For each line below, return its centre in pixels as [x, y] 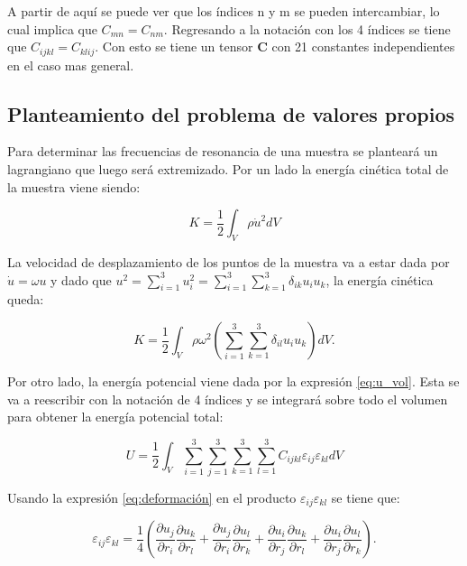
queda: [26, 299]
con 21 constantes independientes [363, 46]
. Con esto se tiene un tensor [174, 46]
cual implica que [52, 28]
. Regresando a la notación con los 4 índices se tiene [307, 28]
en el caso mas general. [71, 65]
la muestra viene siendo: [74, 186]
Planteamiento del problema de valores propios [231, 113]
